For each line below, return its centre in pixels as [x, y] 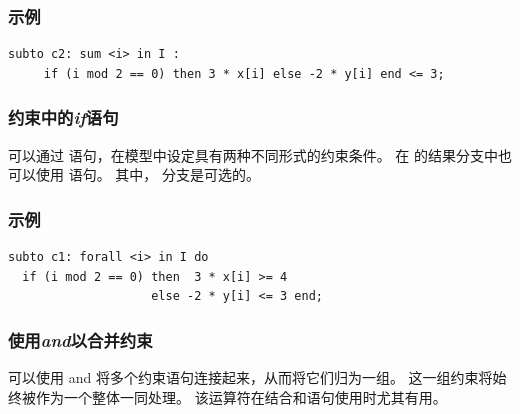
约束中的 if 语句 [63, 117]
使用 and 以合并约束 [80, 339]
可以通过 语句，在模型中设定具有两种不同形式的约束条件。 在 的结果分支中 [253, 154]
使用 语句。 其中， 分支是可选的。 [147, 174]
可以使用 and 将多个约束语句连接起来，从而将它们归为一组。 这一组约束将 [250, 377]
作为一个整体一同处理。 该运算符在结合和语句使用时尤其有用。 [241, 396]
